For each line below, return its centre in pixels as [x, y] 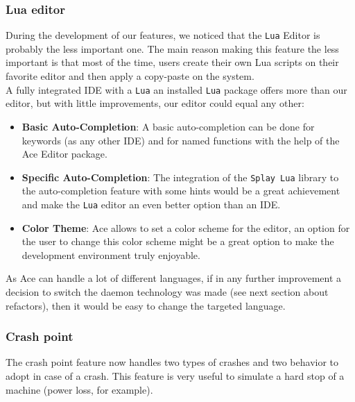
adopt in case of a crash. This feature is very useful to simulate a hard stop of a [175, 375]
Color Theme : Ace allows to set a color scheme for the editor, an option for [186, 227]
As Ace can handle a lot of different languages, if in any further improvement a [174, 278]
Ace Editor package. [64, 154]
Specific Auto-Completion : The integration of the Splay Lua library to [180, 177]
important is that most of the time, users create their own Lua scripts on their [172, 62]
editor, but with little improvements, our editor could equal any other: [155, 103]
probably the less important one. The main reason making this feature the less [172, 48]
